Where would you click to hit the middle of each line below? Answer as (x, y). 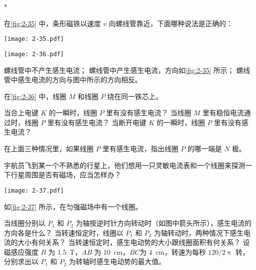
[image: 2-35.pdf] (34, 39)
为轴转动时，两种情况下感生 (199, 232)
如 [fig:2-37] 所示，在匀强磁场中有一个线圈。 (73, 206)
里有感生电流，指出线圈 (141, 149)
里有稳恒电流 (223, 113)
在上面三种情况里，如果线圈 (49, 149)
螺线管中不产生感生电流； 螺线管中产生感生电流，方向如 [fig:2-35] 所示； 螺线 (127, 70)
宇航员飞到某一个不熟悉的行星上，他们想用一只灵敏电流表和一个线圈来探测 (125, 165)
